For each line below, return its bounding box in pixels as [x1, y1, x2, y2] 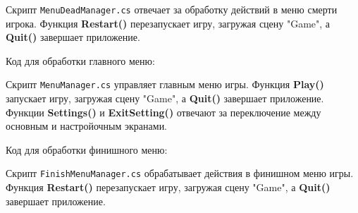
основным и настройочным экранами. [6, 118, 168, 133]
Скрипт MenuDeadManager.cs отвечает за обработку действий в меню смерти [6, 2, 338, 16]
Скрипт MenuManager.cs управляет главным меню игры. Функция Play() [6, 77, 324, 92]
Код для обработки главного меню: [6, 53, 155, 68]
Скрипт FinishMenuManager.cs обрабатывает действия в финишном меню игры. [6, 166, 354, 181]
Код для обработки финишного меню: [6, 142, 168, 157]
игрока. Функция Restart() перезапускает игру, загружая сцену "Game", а [6, 16, 331, 30]
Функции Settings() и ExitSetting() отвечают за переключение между [6, 104, 321, 119]
